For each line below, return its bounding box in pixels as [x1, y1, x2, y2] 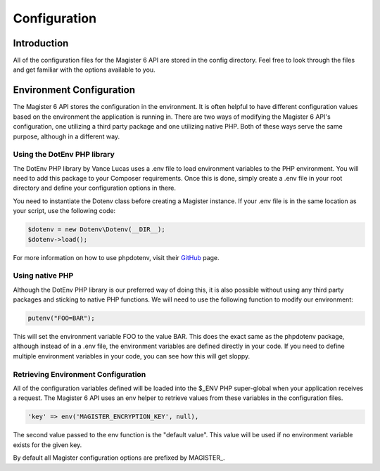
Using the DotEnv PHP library [13, 150, 115, 160]
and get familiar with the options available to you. [13, 65, 156, 74]
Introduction [13, 37, 69, 49]
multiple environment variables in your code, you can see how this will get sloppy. [13, 351, 251, 360]
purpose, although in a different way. [13, 132, 120, 141]
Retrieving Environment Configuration [13, 369, 146, 379]
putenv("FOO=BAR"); [27, 314, 95, 323]
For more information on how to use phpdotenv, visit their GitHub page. [13, 253, 220, 262]
